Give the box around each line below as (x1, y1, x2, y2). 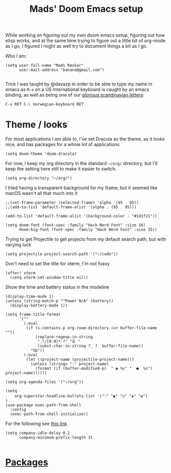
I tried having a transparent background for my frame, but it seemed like (5, 185, 158, 191)
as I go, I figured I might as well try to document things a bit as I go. (5, 43, 148, 49)
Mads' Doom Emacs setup (29, 3, 143, 15)
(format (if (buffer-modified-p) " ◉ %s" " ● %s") (35, 366, 153, 371)
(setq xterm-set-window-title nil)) (10, 275, 88, 280)
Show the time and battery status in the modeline (5, 284, 109, 290)
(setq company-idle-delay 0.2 (5, 430, 70, 436)
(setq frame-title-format (5, 312, 61, 317)
